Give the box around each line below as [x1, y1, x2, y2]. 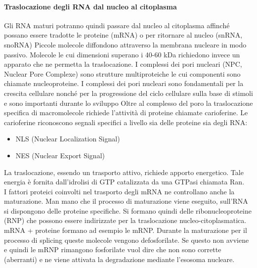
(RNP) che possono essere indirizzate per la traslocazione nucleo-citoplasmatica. [4, 215, 247, 225]
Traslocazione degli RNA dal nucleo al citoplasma [4, 1, 177, 11]
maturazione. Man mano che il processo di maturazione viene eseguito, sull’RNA [4, 196, 248, 206]
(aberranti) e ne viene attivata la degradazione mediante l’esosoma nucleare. [4, 254, 235, 264]
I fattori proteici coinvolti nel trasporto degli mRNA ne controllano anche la [4, 186, 235, 196]
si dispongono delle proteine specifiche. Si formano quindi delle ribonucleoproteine [4, 205, 252, 216]
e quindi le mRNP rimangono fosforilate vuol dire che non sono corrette [4, 244, 221, 255]
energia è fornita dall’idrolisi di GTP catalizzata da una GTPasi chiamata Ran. [4, 177, 245, 187]
